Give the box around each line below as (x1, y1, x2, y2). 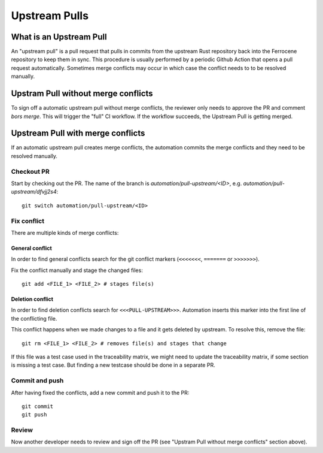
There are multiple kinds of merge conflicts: (11, 229, 119, 236)
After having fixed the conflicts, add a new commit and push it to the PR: (11, 389, 190, 396)
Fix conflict (11, 216, 45, 225)
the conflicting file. (11, 315, 57, 322)
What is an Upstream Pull (11, 32, 107, 42)
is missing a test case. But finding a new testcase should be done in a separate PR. (11, 361, 215, 369)
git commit (22, 403, 54, 410)
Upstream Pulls (11, 9, 89, 22)
